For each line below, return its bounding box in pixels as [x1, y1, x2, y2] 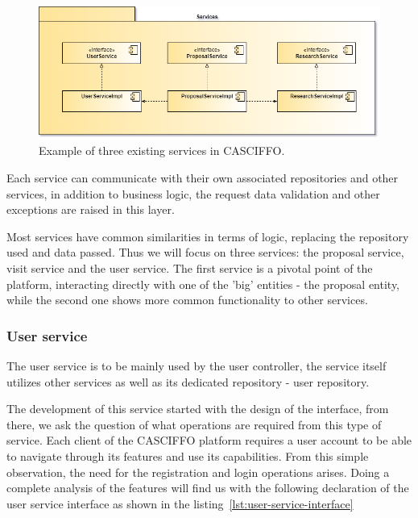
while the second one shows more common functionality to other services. [6, 291, 368, 308]
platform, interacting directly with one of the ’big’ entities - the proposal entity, [6, 275, 400, 292]
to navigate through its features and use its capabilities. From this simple [6, 447, 369, 464]
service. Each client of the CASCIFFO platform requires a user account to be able [6, 432, 412, 449]
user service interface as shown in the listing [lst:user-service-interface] [6, 495, 354, 512]
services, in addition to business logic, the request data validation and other [6, 185, 380, 202]
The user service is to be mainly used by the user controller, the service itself [6, 357, 387, 374]
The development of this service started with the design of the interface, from [6, 400, 389, 417]
